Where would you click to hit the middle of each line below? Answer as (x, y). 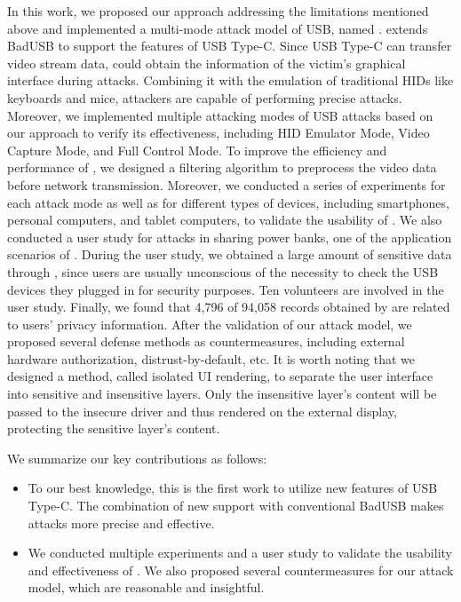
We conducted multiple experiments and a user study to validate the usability (240, 553)
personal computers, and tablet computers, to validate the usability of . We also (225, 220)
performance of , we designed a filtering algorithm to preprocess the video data (222, 167)
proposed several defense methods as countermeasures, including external (206, 341)
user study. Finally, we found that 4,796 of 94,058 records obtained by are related (229, 307)
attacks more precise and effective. (121, 523)
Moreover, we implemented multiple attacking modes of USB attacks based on (220, 115)
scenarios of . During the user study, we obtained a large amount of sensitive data (230, 254)
